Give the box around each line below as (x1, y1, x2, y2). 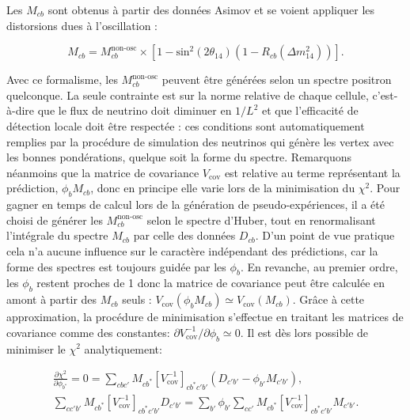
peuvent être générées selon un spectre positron (161, 71, 392, 88)
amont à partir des (6, 291, 97, 308)
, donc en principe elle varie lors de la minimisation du (90, 180, 355, 196)
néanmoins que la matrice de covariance (6, 164, 199, 180)
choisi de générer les (6, 211, 103, 228)
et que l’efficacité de (261, 102, 359, 119)
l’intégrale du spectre (6, 227, 108, 244)
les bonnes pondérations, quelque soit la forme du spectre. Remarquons (6, 149, 351, 165)
